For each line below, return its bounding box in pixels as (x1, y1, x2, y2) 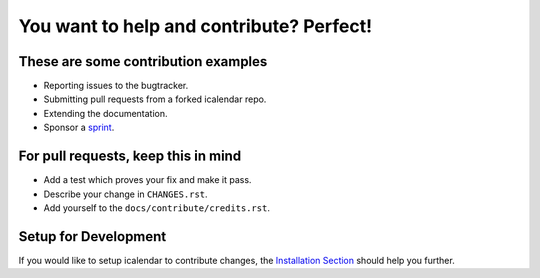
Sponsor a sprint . (43, 121, 115, 134)
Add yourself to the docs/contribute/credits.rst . (43, 201, 270, 214)
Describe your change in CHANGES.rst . (43, 188, 209, 200)
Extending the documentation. (43, 107, 169, 119)
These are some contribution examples (18, 53, 268, 70)
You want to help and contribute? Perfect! (18, 15, 373, 37)
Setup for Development (18, 228, 167, 245)
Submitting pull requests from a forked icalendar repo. (43, 93, 267, 105)
